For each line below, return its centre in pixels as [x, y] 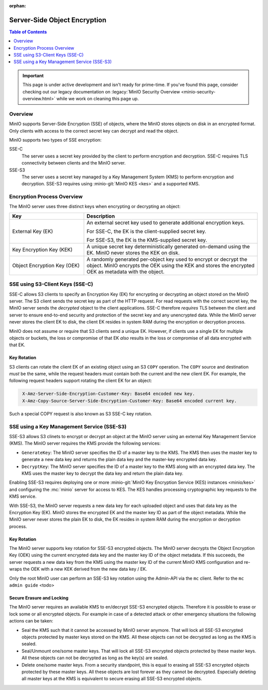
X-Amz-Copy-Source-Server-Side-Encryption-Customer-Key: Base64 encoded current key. [130, 401]
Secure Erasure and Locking [39, 598]
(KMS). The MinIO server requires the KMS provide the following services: [85, 443]
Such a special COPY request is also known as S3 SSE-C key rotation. [81, 414]
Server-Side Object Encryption [58, 20]
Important [33, 76]
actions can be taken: [31, 621]
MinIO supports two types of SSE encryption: [55, 140]
